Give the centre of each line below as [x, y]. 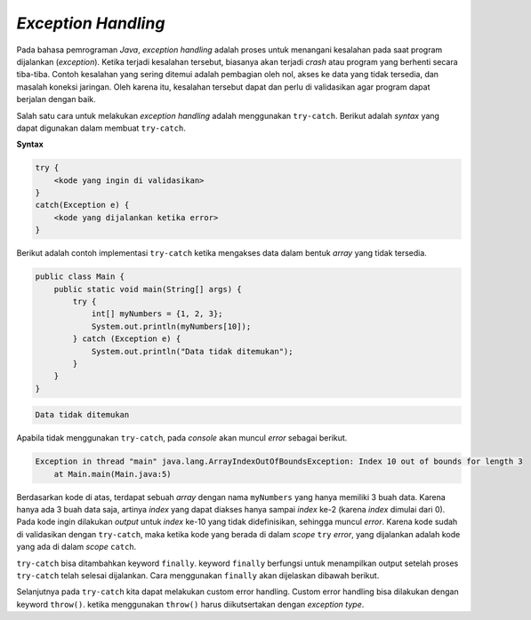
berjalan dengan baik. [56, 99]
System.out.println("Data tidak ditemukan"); [192, 351]
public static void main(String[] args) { [148, 289]
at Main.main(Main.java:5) [113, 474]
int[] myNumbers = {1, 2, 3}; [157, 314]
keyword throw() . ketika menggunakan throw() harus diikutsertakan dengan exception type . [190, 604]
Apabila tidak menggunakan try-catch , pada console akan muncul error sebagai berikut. [182, 438]
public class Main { [80, 277]
